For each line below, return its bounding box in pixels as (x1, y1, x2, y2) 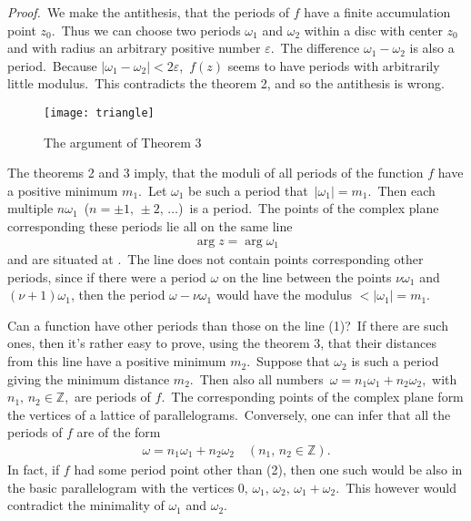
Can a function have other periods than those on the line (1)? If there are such (7, 315, 448, 334)
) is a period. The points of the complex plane (178, 199, 439, 218)
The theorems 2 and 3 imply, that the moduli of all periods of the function (7, 163, 424, 182)
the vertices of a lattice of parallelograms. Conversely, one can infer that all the (7, 404, 451, 424)
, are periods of (65, 387, 151, 406)
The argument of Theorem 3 (44, 132, 202, 151)
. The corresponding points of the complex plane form (161, 387, 464, 406)
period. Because (7, 56, 97, 75)
